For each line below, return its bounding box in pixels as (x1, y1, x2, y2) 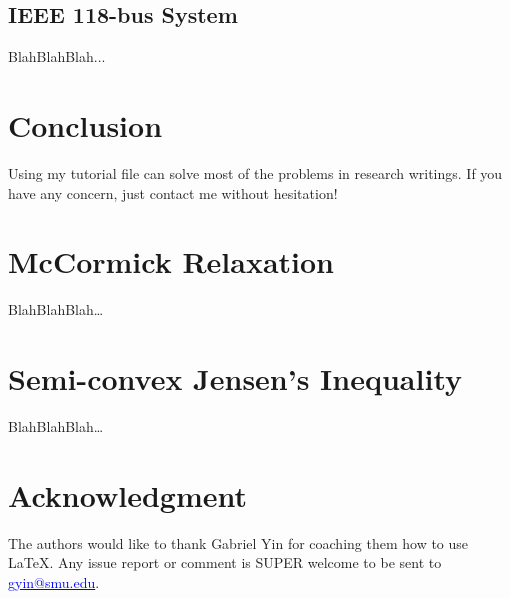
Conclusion (8, 104, 163, 145)
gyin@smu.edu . (8, 571, 100, 592)
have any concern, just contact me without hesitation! (8, 182, 338, 203)
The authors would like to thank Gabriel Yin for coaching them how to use (8, 532, 469, 553)
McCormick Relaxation (8, 241, 335, 282)
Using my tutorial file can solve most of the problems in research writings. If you (8, 162, 503, 183)
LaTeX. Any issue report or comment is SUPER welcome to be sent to (8, 552, 442, 573)
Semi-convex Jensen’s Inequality (8, 358, 462, 399)
